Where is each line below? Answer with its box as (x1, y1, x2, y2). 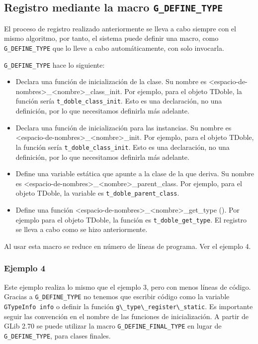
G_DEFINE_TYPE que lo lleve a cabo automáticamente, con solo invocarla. (4, 42, 224, 53)
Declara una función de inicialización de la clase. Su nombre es (15, 76, 207, 87)
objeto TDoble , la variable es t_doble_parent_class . (15, 188, 179, 198)
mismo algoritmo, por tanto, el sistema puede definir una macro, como (4, 33, 219, 43)
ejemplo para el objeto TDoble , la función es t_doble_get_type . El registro (15, 214, 247, 225)
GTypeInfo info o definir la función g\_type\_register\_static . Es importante (4, 301, 253, 311)
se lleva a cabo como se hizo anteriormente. (15, 224, 148, 234)
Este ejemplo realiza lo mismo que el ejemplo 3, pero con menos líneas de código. (4, 281, 251, 292)
